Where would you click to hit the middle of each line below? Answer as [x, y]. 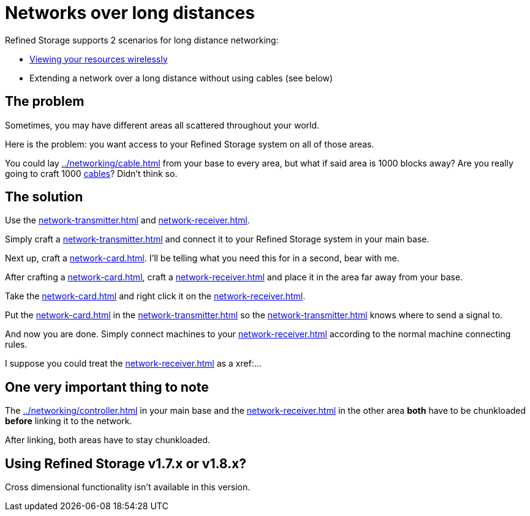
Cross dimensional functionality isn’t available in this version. [128, 487]
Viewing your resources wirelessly [99, 59]
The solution [44, 197]
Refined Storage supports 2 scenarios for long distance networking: [142, 40]
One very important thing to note [107, 387]
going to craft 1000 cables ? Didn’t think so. [91, 173]
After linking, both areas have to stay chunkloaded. [108, 440]
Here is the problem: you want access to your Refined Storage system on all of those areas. [190, 144]
